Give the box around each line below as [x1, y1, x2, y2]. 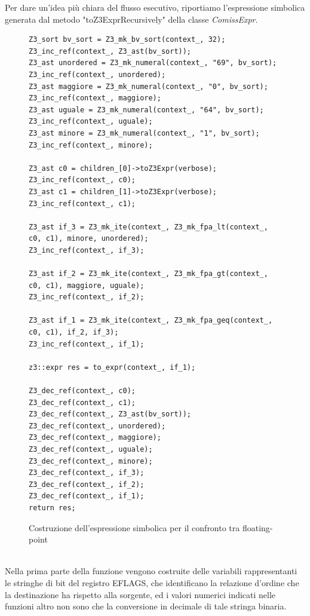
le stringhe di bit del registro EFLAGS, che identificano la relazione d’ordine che [5, 576, 299, 589]
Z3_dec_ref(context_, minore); [29, 456, 153, 465]
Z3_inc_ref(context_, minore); [29, 140, 153, 149]
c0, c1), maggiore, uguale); [29, 281, 145, 290]
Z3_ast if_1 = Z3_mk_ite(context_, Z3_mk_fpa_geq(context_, [29, 316, 273, 325]
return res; [29, 503, 76, 512]
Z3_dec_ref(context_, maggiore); [29, 433, 161, 442]
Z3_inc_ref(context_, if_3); [29, 246, 145, 255]
